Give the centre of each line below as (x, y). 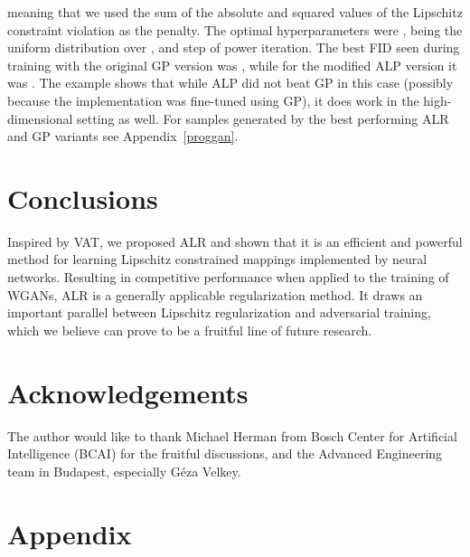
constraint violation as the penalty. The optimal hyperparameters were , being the (235, 29)
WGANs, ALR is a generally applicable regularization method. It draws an (215, 294)
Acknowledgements (128, 392)
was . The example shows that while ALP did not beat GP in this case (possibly (230, 83)
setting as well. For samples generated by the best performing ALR (263, 118)
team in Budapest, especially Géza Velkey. (124, 471)
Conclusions (83, 198)
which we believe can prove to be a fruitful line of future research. (190, 330)
